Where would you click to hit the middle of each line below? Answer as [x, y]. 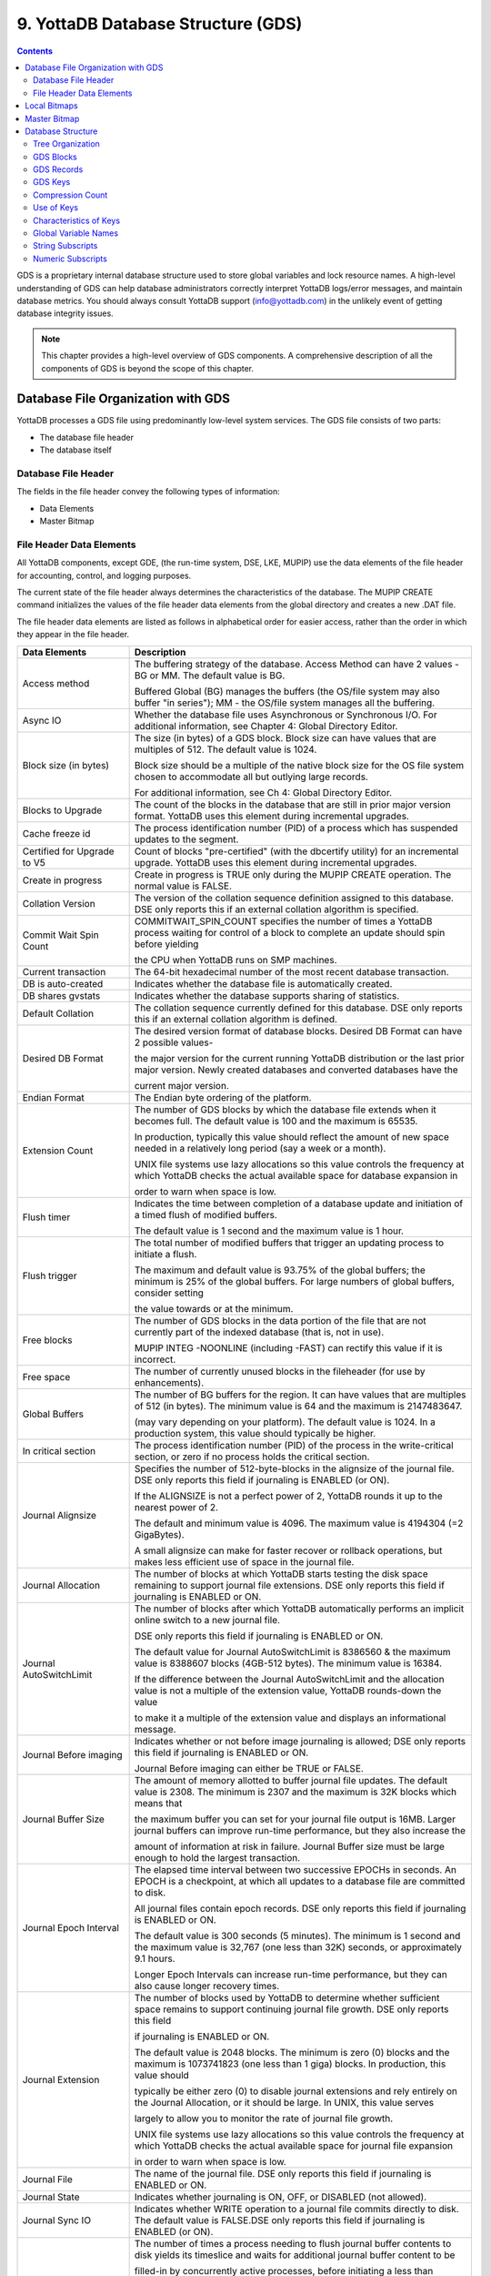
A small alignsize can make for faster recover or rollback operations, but [288, 1550]
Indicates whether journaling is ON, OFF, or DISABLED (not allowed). [281, 2197]
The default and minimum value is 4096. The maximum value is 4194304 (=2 [299, 1523]
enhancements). [169, 1382]
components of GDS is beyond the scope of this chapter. [148, 368]
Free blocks [47, 1340]
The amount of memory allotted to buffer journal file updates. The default [291, 1780]
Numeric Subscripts [70, 259]
